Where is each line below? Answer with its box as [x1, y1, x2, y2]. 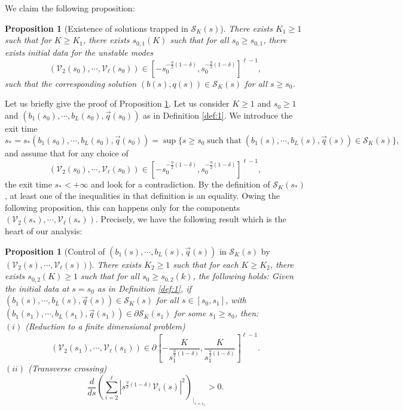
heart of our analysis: [5, 224, 83, 237]
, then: [234, 307, 259, 319]
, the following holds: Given [193, 270, 294, 282]
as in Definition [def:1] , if [97, 282, 191, 294]
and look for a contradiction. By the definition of [91, 177, 270, 190]
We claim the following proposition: [5, 2, 135, 14]
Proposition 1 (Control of [5, 244, 105, 257]
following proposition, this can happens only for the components [5, 201, 240, 213]
